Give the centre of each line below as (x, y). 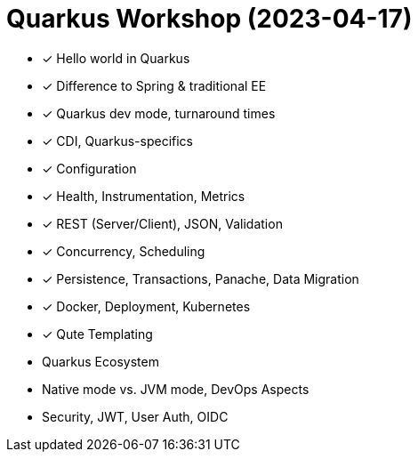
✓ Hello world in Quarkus (116, 58)
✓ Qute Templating (97, 334)
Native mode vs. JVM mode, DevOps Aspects (176, 389)
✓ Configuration (89, 168)
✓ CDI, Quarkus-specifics (117, 141)
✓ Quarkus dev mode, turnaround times (159, 113)
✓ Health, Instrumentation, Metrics (144, 196)
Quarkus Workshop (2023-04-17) (209, 19)
